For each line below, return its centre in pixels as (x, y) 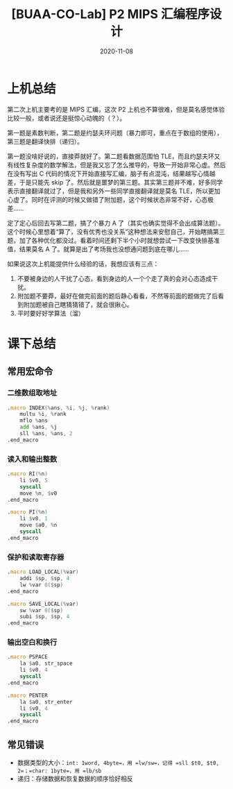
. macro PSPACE (28, 657)
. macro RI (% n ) (28, 474)
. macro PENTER (28, 695)
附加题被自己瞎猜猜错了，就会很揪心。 (78, 304)
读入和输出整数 (32, 459)
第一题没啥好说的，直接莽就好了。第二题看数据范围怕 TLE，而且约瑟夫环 (111, 156)
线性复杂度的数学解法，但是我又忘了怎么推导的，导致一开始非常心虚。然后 (119, 164)
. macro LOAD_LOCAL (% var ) (43, 572)
